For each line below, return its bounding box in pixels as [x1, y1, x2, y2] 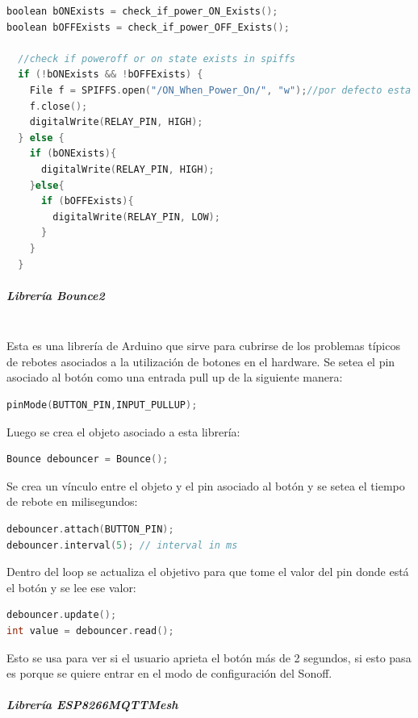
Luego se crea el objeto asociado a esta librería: [6, 423, 240, 440]
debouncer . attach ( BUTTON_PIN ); [6, 524, 174, 535]
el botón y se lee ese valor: [6, 578, 136, 595]
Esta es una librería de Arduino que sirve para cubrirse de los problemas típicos [6, 337, 400, 354]
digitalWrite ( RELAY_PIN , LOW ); [52, 211, 220, 223]
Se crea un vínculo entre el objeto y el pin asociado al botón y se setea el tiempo [6, 477, 405, 494]
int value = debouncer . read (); [6, 624, 174, 637]
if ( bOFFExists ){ [40, 195, 134, 207]
